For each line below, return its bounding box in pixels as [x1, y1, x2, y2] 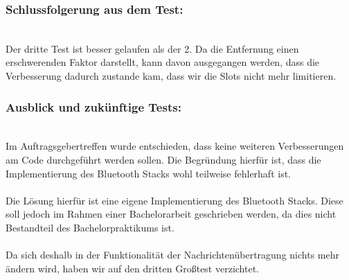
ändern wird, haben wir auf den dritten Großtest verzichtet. [6, 261, 260, 275]
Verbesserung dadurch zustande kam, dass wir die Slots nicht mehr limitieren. [6, 69, 337, 82]
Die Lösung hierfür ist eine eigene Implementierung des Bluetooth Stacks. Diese [6, 193, 343, 207]
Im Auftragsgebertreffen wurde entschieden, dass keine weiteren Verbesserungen [6, 139, 344, 153]
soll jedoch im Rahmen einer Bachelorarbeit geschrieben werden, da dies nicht [6, 207, 337, 221]
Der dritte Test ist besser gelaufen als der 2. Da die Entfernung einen [6, 41, 299, 55]
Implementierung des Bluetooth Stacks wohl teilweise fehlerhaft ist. [6, 166, 292, 180]
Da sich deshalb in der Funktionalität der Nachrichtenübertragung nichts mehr [6, 247, 339, 262]
